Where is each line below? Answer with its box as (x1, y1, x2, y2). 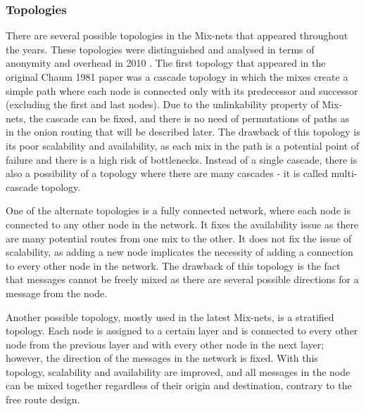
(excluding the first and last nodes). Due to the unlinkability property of (6, 97, 319, 112)
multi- (331, 166, 358, 181)
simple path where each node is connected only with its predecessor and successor (6, 83, 358, 98)
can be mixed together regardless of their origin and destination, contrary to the (6, 378, 352, 393)
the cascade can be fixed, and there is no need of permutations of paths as (29, 110, 350, 125)
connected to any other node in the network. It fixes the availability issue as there (6, 216, 359, 231)
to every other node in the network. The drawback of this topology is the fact (6, 258, 341, 273)
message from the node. (6, 285, 108, 300)
